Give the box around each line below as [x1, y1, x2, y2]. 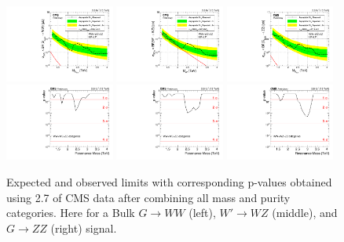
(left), [188, 204, 216, 221]
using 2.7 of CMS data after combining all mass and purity [6, 189, 291, 205]
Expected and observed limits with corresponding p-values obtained [6, 173, 332, 190]
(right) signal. [50, 219, 117, 236]
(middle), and [272, 204, 338, 221]
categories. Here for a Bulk [6, 204, 135, 221]
